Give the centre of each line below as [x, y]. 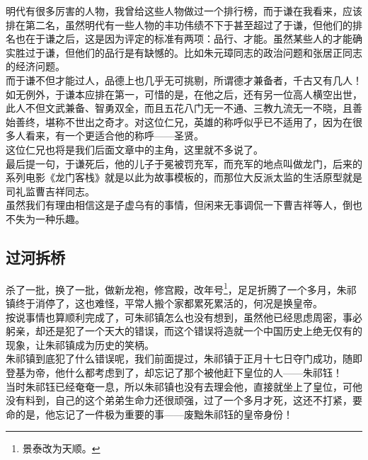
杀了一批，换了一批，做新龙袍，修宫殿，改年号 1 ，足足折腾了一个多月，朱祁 [181, 288]
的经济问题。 [35, 66]
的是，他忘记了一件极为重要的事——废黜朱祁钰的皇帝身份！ [154, 414]
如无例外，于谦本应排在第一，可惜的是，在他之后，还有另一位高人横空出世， [184, 94]
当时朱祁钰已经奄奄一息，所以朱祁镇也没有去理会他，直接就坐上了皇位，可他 [184, 386]
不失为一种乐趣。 [45, 218]
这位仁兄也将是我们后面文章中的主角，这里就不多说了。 [134, 149]
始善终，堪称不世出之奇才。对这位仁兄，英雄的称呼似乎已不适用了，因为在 [179, 121]
